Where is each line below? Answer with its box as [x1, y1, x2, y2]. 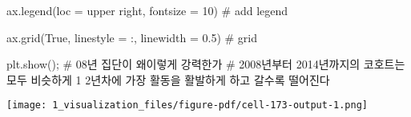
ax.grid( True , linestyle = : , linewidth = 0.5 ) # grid [6, 29, 258, 45]
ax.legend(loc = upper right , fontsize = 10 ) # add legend [6, 2, 288, 18]
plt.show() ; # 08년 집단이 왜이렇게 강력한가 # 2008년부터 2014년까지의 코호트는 [6, 56, 405, 72]
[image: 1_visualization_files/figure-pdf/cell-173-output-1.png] [6, 99, 369, 111]
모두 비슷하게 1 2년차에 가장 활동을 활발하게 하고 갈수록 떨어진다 [6, 71, 330, 88]
